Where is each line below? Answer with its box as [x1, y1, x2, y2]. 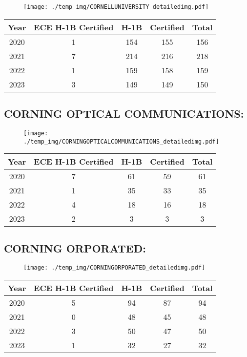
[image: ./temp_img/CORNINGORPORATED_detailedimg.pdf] [23, 264, 206, 272]
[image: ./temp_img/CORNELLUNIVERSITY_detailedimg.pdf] [23, 3, 209, 10]
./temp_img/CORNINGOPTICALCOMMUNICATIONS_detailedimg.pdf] [23, 138, 219, 145]
